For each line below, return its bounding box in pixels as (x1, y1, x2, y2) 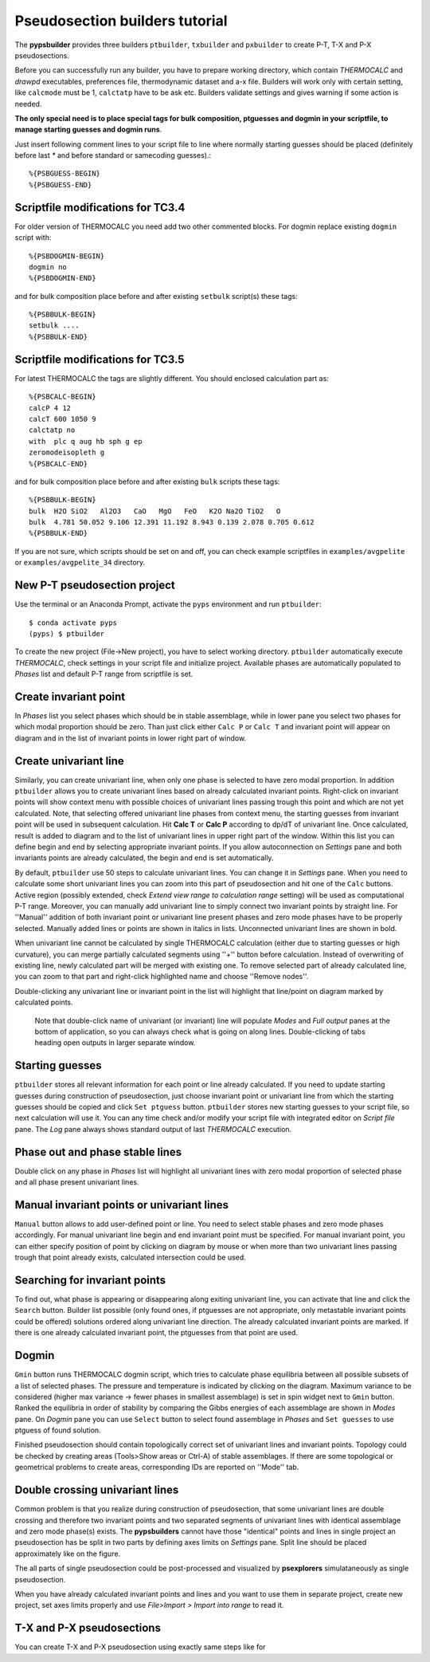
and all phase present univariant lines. (14, 1177, 139, 1187)
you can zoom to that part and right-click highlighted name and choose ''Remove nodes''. (14, 972, 309, 981)
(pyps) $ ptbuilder (29, 629, 105, 638)
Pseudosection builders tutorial (14, 12, 228, 29)
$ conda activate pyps (29, 618, 118, 627)
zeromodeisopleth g (29, 448, 105, 458)
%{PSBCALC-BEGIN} (29, 392, 96, 402)
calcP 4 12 (29, 403, 72, 412)
